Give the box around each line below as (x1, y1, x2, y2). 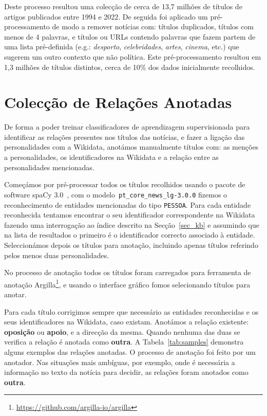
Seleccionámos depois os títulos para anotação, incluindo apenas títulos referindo (4, 239, 258, 250)
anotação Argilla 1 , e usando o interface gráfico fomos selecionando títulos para (4, 277, 251, 290)
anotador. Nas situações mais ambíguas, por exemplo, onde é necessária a (4, 356, 235, 367)
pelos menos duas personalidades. (4, 249, 109, 260)
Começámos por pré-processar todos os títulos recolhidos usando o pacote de (4, 179, 245, 190)
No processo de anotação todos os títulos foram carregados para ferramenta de (4, 267, 251, 278)
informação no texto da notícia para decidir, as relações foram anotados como (4, 367, 249, 377)
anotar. (4, 288, 27, 299)
